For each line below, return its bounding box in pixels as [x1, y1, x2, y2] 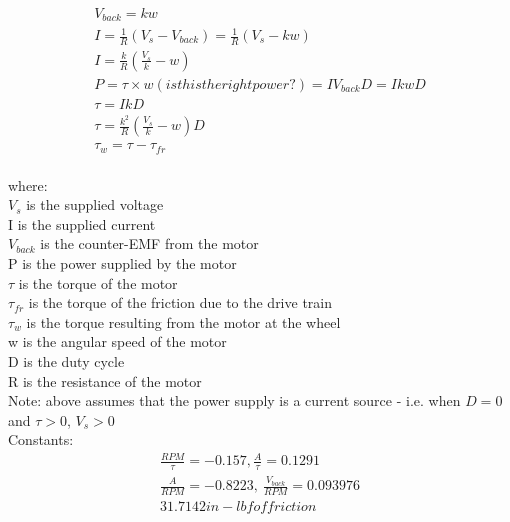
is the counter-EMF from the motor [40, 233, 259, 254]
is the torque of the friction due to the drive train [28, 292, 332, 313]
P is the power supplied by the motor [8, 252, 237, 273]
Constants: [8, 429, 74, 450]
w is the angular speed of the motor [8, 331, 227, 352]
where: [8, 174, 48, 195]
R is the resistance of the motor [8, 370, 202, 391]
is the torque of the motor [18, 272, 178, 293]
